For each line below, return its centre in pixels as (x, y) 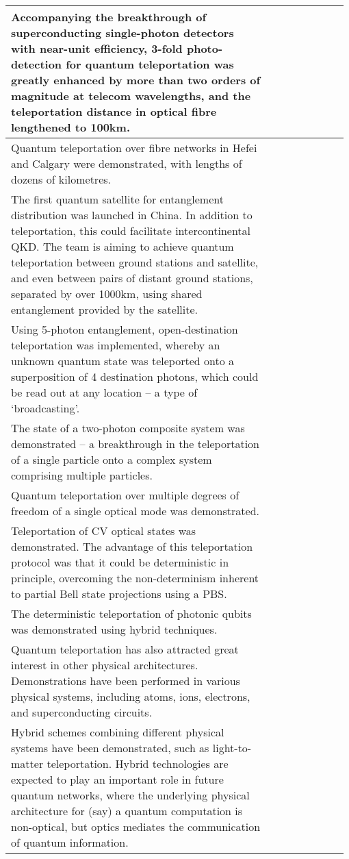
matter (27, 763)
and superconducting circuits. (82, 712)
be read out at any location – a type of (104, 392)
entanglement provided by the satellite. (105, 309)
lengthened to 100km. (71, 127)
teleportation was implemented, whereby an (116, 345)
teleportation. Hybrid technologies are (138, 763)
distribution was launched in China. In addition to (132, 215)
